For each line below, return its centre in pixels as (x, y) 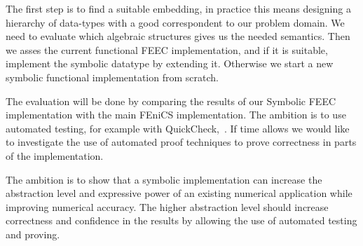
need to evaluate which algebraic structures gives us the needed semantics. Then (178, 36)
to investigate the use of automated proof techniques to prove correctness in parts (181, 142)
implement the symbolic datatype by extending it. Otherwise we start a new (170, 63)
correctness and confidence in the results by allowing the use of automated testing (181, 220)
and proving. (33, 234)
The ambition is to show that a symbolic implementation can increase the (164, 179)
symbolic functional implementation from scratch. (112, 77)
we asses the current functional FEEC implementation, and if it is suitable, (167, 49)
